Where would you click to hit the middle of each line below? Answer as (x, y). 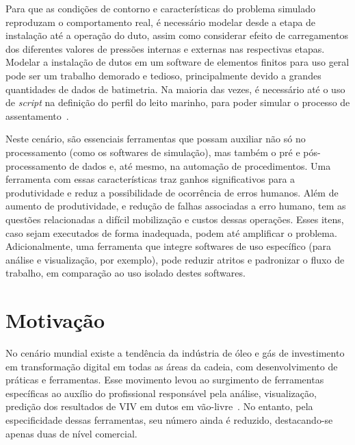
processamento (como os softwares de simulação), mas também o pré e (153, 152)
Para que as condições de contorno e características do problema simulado (161, 8)
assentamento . (37, 115)
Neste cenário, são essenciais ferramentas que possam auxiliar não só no (156, 139)
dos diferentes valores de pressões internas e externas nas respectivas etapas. (165, 48)
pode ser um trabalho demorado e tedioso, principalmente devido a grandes (163, 75)
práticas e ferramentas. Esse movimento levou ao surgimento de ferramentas (165, 380)
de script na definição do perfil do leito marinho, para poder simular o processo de (178, 102)
